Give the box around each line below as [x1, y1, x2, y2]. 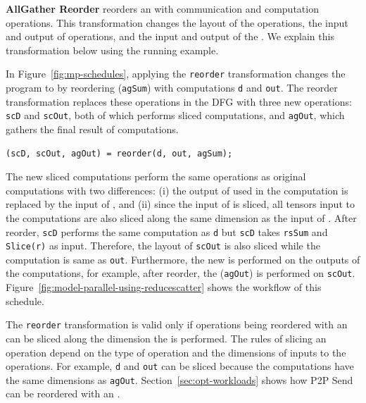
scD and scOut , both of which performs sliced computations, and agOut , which [6, 108, 345, 123]
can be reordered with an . [6, 386, 120, 401]
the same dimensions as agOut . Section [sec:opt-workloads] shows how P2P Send [6, 372, 353, 387]
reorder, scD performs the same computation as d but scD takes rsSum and [6, 224, 328, 239]
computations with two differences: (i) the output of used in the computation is [6, 182, 348, 197]
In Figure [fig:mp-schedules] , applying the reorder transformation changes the [6, 66, 346, 81]
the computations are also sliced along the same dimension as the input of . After [6, 210, 357, 225]
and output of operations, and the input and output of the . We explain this [6, 29, 334, 44]
